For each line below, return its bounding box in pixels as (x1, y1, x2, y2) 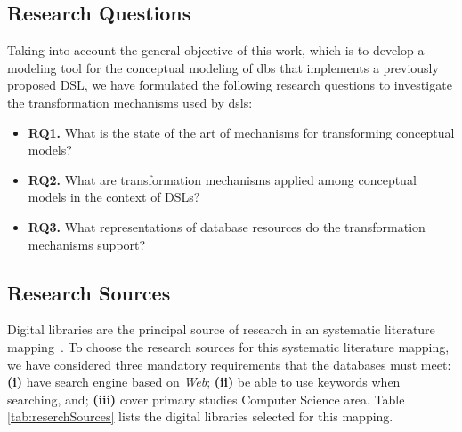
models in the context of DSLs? (28, 188, 200, 206)
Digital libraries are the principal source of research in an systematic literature (7, 320, 435, 339)
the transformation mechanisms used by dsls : (7, 92, 253, 111)
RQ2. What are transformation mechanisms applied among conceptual (28, 170, 417, 188)
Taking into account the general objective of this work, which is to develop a (7, 41, 425, 60)
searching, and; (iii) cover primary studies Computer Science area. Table (7, 389, 405, 408)
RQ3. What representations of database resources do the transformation (28, 217, 426, 236)
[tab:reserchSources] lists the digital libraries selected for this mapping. (7, 407, 393, 426)
